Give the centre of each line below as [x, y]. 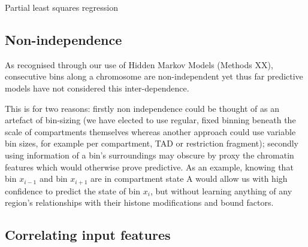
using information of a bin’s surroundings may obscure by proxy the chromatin [150, 155]
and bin [53, 179]
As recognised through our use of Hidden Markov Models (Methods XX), [139, 64]
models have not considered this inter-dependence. [97, 88]
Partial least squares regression [61, 7]
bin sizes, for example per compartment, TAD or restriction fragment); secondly [152, 143]
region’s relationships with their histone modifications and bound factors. [139, 202]
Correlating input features [88, 235]
